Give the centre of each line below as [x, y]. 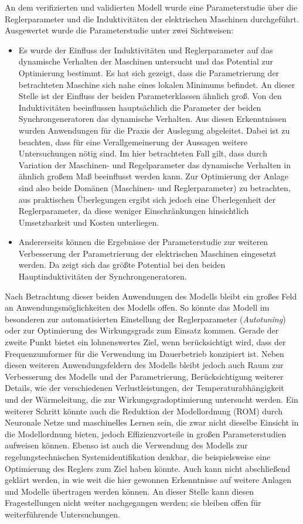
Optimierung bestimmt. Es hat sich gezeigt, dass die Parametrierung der [149, 72]
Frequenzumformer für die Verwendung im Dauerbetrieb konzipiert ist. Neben [144, 353]
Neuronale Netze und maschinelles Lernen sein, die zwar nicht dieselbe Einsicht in [152, 422]
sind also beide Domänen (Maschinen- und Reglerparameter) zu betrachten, [154, 187]
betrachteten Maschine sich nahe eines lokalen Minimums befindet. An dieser [157, 84]
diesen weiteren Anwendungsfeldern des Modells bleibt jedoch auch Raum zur [144, 365]
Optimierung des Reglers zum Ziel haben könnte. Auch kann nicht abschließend [148, 468]
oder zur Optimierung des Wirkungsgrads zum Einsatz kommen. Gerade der [142, 330]
